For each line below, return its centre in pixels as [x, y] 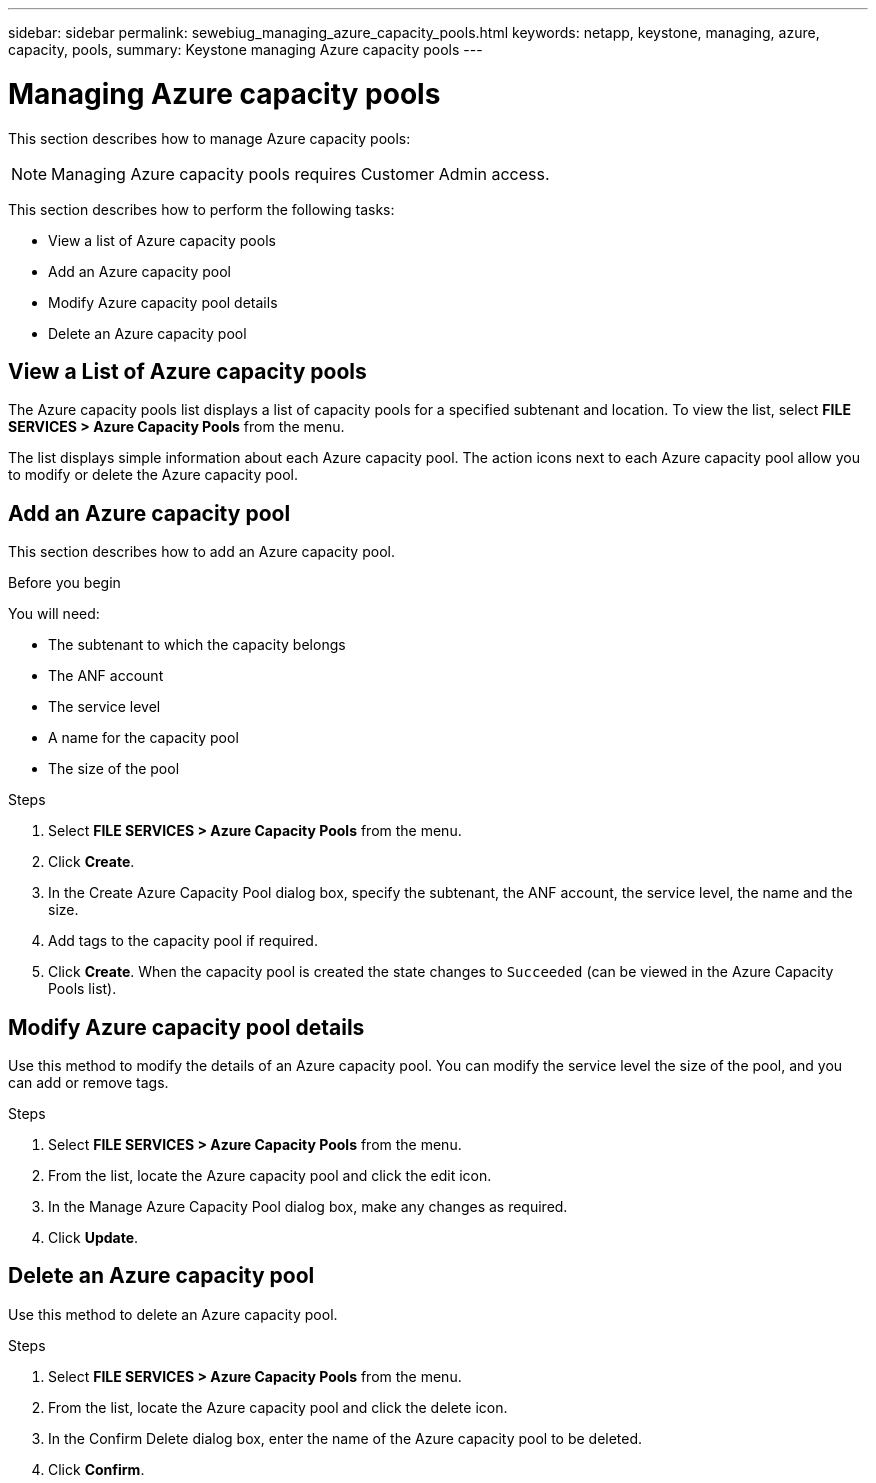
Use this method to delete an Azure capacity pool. [173, 1314]
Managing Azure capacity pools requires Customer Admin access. [300, 173]
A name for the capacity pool [143, 738]
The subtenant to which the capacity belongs [197, 645]
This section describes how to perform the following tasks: [201, 209]
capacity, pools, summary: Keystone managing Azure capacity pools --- [245, 49]
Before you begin [64, 583]
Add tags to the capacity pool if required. [183, 941]
